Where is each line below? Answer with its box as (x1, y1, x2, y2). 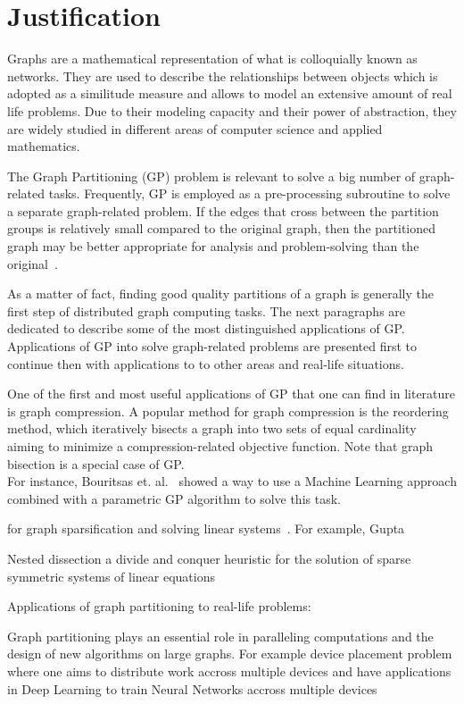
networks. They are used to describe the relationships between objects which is (7, 66, 438, 85)
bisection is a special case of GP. (7, 454, 185, 473)
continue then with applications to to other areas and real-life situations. (7, 354, 404, 373)
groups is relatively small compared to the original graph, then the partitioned (7, 219, 436, 238)
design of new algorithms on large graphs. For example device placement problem (7, 644, 452, 663)
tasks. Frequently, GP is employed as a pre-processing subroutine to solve (48, 184, 451, 203)
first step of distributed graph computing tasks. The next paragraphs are (7, 301, 406, 320)
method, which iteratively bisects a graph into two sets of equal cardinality (7, 419, 417, 438)
